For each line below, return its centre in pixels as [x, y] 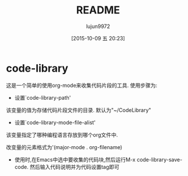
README [98, 10]
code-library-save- [160, 159]
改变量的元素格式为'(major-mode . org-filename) [64, 147]
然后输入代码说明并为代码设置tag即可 [74, 167]
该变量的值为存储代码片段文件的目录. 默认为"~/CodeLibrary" [79, 110]
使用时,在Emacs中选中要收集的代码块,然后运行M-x [75, 159]
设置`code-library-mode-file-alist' [55, 122]
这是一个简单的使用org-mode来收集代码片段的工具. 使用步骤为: [82, 85]
